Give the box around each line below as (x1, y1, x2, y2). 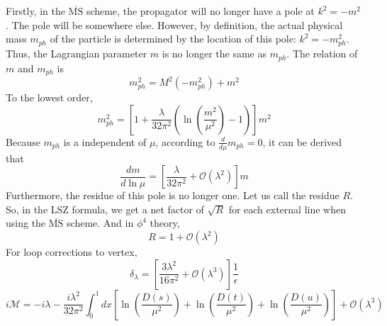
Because (6, 134, 40, 149)
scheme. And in (67, 215, 134, 230)
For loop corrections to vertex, (6, 244, 138, 259)
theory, (150, 215, 180, 230)
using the (6, 215, 46, 230)
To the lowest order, (6, 90, 93, 105)
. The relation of (286, 46, 358, 61)
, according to (155, 134, 215, 149)
